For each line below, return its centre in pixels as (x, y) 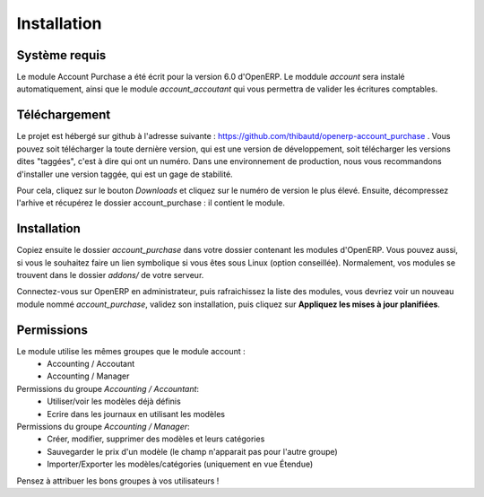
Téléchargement (64, 115)
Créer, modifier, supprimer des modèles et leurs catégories (156, 439)
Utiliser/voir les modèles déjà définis (114, 401)
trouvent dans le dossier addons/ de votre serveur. (110, 275)
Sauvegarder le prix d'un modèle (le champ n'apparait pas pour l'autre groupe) (192, 451)
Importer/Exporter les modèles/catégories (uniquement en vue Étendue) (180, 464)
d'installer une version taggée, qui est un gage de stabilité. (125, 174)
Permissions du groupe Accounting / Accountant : (108, 388)
